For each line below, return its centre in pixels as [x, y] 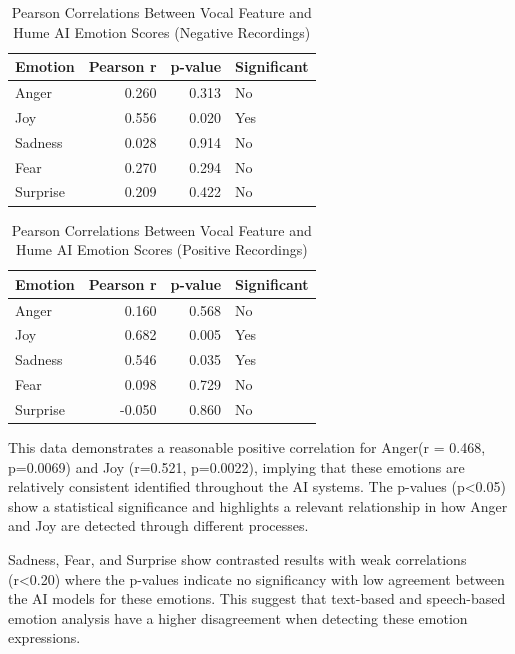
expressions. [44, 637]
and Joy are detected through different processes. [158, 525]
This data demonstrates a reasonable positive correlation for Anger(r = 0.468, [247, 447]
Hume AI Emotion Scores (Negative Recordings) [162, 31]
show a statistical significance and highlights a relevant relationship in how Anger [258, 505]
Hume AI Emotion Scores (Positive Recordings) [161, 249]
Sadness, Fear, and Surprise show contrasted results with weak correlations [237, 558]
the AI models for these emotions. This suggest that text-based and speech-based [257, 598]
